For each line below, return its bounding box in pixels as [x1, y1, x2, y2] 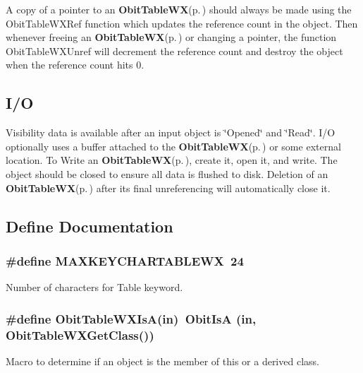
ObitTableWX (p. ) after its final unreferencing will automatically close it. [6, 180, 331, 195]
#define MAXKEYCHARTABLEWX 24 [6, 251, 244, 269]
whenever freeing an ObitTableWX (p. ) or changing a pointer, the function [6, 30, 337, 45]
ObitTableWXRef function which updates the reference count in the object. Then [6, 16, 358, 30]
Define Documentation [6, 215, 173, 237]
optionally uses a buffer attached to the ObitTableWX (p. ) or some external [6, 138, 341, 153]
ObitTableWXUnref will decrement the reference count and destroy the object [6, 43, 343, 58]
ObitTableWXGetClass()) [6, 326, 154, 343]
